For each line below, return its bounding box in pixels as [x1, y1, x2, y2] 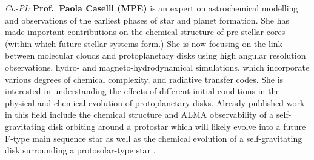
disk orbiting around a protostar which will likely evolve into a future [48, 120, 306, 132]
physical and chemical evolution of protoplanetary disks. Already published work [5, 96, 305, 109]
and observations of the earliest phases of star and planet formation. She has [5, 13, 289, 26]
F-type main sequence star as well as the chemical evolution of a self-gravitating [5, 132, 302, 144]
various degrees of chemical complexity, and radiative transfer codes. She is [5, 72, 284, 85]
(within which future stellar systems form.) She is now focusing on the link [5, 37, 282, 50]
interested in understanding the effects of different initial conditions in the [5, 85, 280, 97]
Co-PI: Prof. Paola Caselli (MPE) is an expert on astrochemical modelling [5, 2, 298, 14]
